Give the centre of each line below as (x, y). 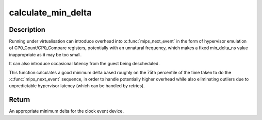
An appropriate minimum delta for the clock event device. (66, 111)
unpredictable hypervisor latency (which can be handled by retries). (77, 86)
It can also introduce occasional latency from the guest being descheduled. (84, 64)
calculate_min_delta (50, 13)
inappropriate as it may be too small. (45, 54)
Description (27, 30)
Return (19, 100)
